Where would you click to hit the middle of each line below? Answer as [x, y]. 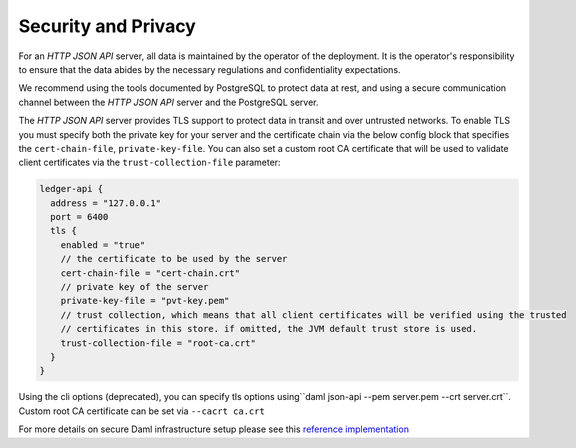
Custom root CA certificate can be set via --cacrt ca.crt [141, 411]
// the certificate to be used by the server [174, 259]
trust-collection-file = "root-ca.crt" [158, 343]
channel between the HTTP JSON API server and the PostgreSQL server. [168, 102]
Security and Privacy [107, 26]
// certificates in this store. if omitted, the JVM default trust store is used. [269, 329]
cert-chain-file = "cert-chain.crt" [150, 273]
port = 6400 [79, 217]
